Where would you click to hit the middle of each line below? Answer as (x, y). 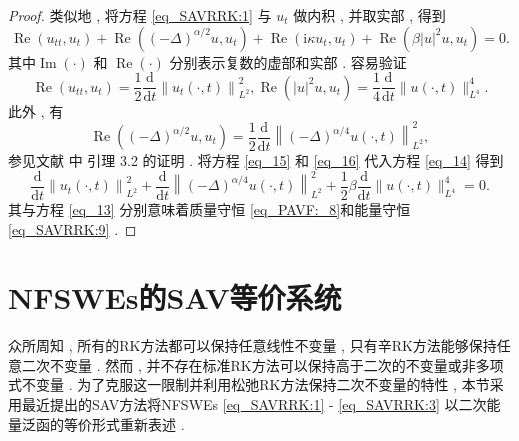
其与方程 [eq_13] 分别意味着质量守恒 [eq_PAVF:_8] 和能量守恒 (209, 208)
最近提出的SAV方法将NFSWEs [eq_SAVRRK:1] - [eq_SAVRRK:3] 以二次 (254, 404)
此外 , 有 (36, 110)
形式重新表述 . (138, 423)
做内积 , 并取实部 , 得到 (369, 15)
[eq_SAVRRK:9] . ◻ (72, 228)
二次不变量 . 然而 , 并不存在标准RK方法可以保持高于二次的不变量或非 (248, 364)
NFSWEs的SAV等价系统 (175, 297)
